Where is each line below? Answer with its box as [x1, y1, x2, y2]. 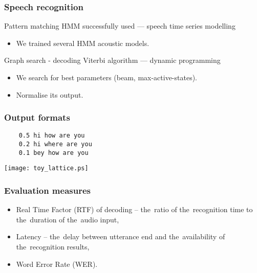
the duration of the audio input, [16, 214, 119, 224]
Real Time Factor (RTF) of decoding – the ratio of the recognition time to [16, 204, 253, 215]
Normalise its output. [16, 89, 83, 100]
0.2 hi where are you [18, 141, 92, 148]
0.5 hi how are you [18, 132, 85, 140]
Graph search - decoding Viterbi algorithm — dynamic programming [4, 55, 221, 65]
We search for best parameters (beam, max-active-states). [16, 72, 198, 82]
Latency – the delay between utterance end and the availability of [16, 231, 225, 242]
